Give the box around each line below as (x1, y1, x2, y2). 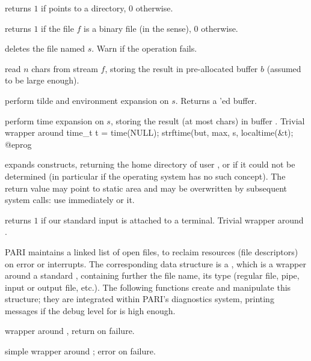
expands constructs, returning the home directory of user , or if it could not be (5, 158, 295, 171)
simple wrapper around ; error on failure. (5, 345, 156, 357)
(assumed (266, 62, 301, 74)
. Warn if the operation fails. (91, 42, 197, 55)
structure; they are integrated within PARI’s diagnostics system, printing (5, 293, 274, 305)
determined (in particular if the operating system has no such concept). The (5, 169, 286, 182)
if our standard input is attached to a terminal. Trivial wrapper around (41, 213, 304, 226)
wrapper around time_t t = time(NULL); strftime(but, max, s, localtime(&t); (5, 126, 294, 139)
